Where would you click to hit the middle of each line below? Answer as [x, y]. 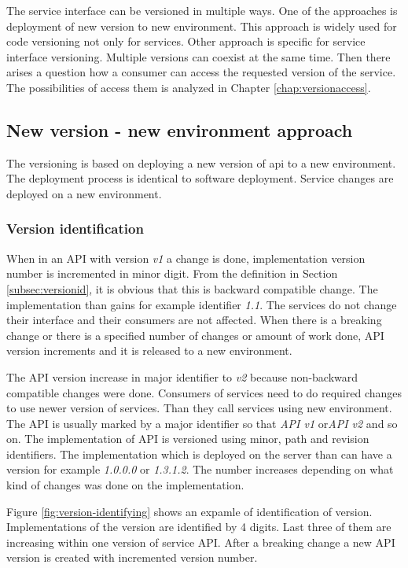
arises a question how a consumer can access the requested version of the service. [201, 72]
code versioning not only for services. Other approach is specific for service [186, 41]
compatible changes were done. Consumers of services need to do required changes [204, 392]
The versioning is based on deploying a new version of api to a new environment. [201, 162]
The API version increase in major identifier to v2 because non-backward [182, 376]
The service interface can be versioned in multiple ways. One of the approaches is [202, 10]
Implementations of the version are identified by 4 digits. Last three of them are [199, 527]
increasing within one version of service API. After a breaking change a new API [201, 542]
